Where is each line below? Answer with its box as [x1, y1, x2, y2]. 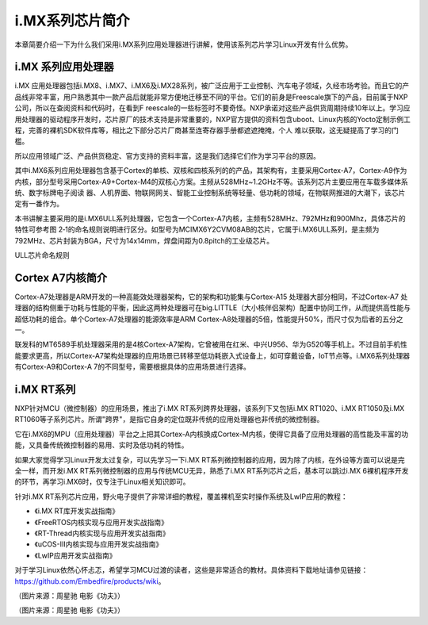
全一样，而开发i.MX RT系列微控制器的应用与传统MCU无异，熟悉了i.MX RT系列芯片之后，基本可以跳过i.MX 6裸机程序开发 [14, 466, 409, 476]
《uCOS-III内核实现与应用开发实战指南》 [34, 539, 163, 549]
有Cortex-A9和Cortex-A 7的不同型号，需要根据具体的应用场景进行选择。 [14, 362, 251, 372]
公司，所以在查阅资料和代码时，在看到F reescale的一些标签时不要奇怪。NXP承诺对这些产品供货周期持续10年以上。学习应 [14, 103, 411, 113]
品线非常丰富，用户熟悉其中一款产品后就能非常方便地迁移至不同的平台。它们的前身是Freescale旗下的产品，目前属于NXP [14, 92, 408, 102]
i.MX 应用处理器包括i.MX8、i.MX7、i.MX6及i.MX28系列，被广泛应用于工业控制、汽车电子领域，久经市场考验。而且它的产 [14, 81, 410, 90]
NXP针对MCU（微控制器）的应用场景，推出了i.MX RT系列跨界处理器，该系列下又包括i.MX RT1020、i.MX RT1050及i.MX [14, 404, 405, 413]
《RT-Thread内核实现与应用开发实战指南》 [34, 528, 170, 538]
